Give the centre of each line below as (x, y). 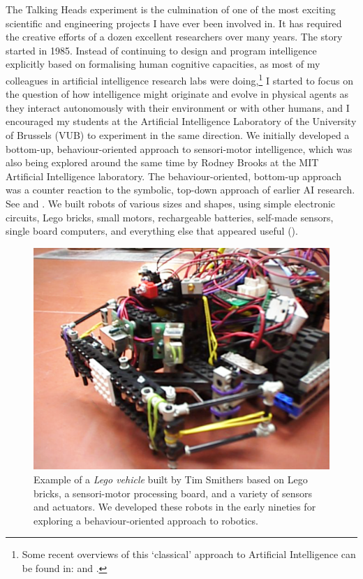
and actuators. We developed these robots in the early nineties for (175, 507)
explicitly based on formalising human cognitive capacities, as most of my (163, 64)
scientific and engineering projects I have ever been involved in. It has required (174, 23)
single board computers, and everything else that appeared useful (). (152, 231)
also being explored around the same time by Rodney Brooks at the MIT (162, 162)
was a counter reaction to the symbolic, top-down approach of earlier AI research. (180, 190)
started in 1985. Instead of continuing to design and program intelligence (161, 50)
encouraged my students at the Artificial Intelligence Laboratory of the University (181, 121)
